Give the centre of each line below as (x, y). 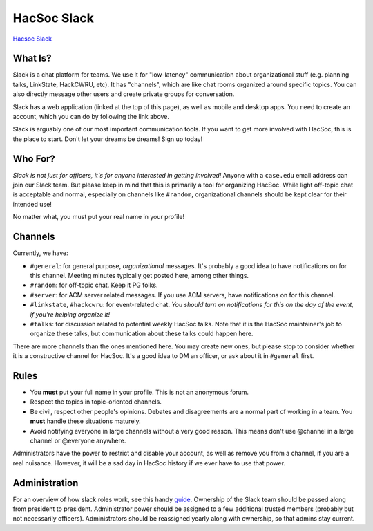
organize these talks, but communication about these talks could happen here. (142, 334)
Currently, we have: (40, 253)
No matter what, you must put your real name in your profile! (99, 217)
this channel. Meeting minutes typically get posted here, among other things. (139, 275)
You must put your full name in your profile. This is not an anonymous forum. (139, 392)
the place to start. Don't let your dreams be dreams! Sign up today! (108, 139)
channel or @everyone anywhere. (78, 440)
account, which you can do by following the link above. (91, 117)
